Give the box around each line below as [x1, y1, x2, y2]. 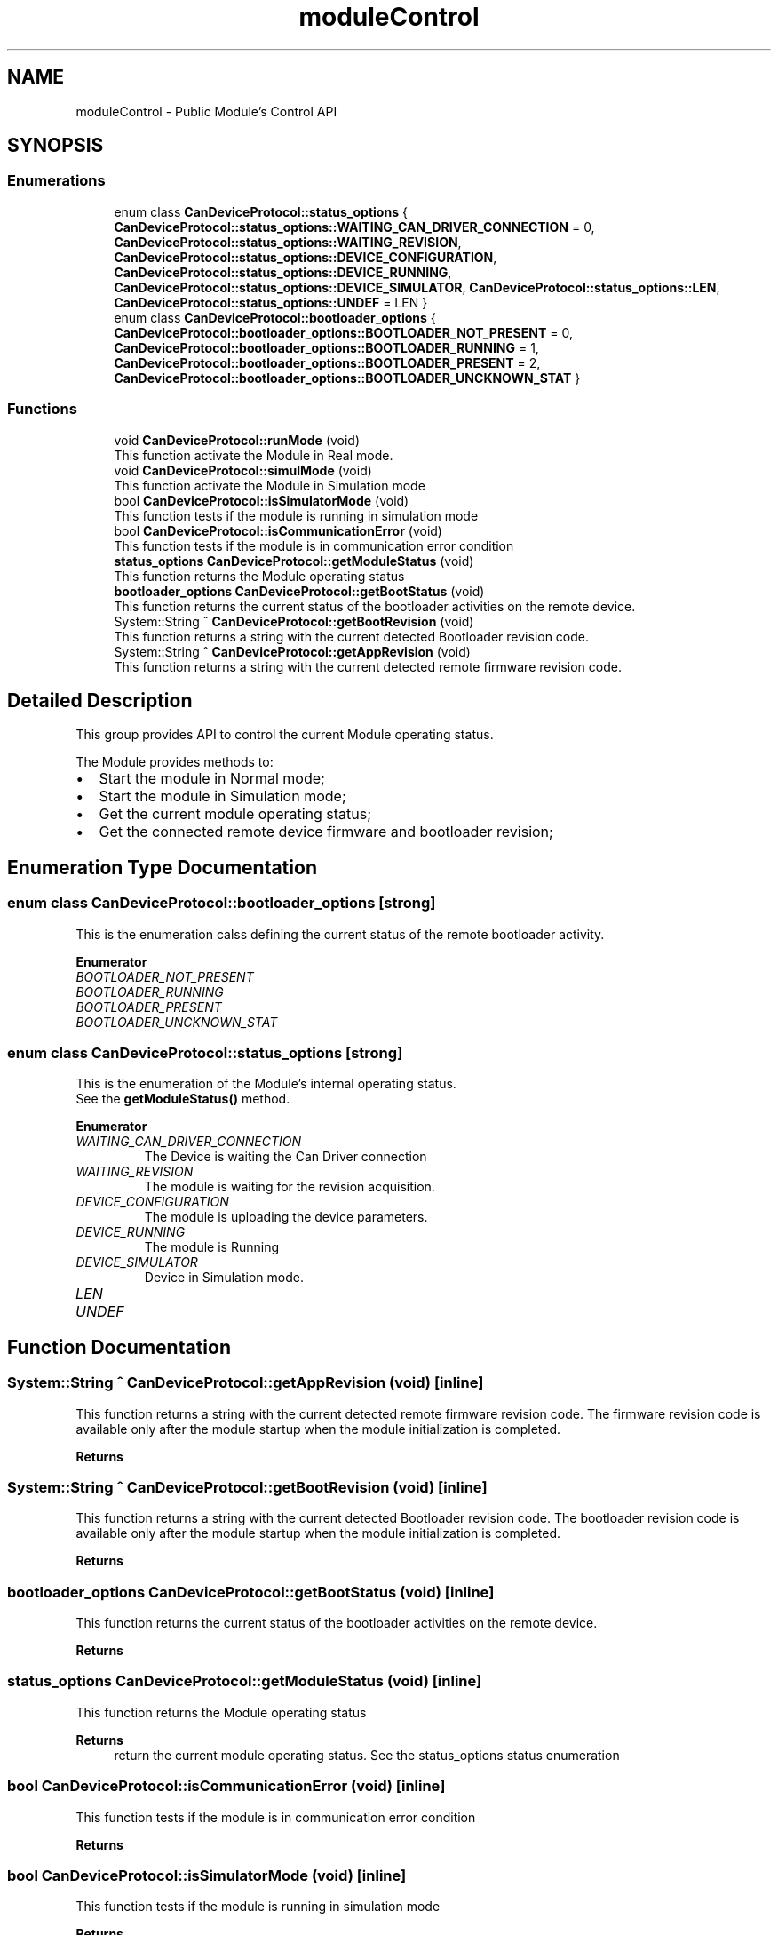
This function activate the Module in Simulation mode [114, 477, 425, 493]
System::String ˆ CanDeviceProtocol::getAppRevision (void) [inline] [7, 1374, 484, 1392]
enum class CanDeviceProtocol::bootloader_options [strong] [7, 894, 436, 912]
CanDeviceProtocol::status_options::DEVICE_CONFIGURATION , [114, 249, 497, 265]
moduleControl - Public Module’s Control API [75, 103, 337, 119]
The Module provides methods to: [75, 754, 274, 770]
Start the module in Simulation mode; [99, 787, 346, 806]
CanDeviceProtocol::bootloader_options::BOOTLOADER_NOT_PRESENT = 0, [114, 324, 573, 340]
